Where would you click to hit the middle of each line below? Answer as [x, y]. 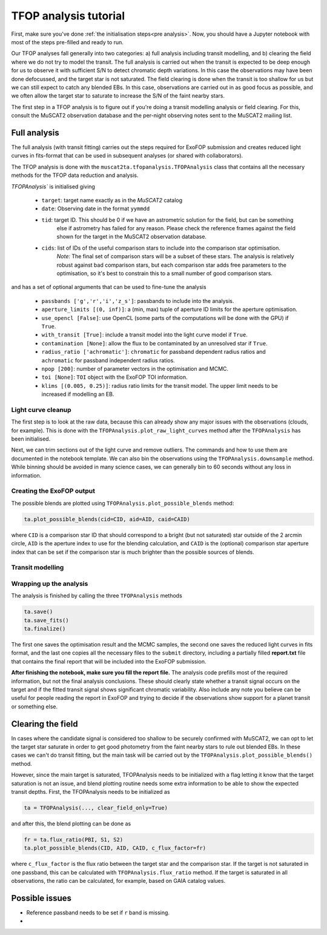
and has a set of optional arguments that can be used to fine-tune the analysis [109, 287]
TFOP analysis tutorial [68, 16]
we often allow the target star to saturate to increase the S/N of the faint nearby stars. [118, 96]
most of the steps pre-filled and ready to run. [68, 42]
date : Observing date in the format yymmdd [96, 208]
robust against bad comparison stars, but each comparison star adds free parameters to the [172, 265]
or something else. [34, 707]
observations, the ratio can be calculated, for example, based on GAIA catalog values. [118, 881]
